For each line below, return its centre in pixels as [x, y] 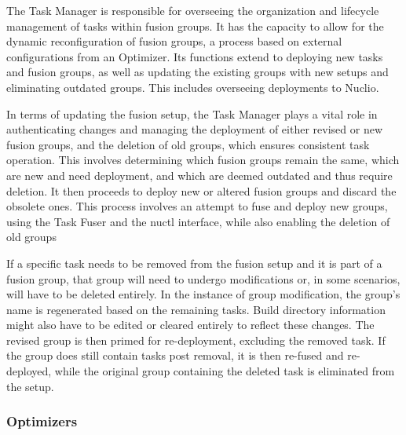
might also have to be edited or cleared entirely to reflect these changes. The [190, 325]
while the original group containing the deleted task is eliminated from [225, 371]
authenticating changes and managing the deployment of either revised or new [194, 129]
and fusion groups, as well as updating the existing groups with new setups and [198, 72]
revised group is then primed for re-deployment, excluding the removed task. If [196, 340]
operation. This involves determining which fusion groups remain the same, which [203, 160]
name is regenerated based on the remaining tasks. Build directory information [196, 309]
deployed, [29, 371]
